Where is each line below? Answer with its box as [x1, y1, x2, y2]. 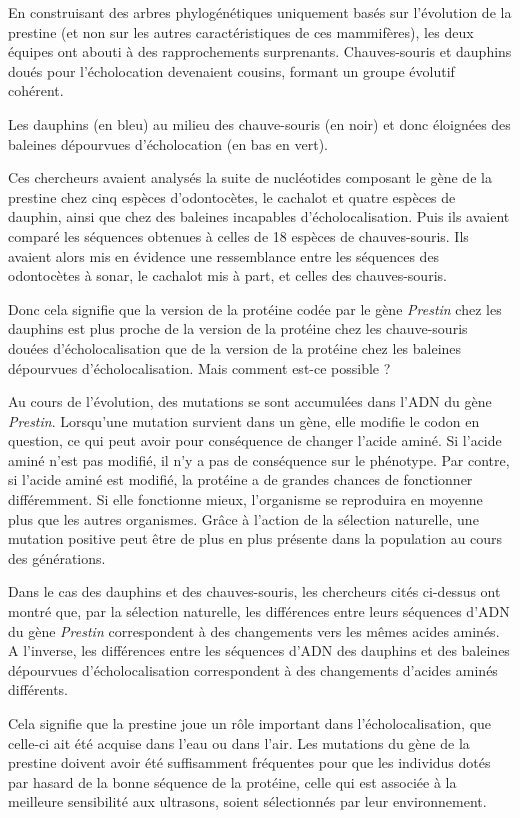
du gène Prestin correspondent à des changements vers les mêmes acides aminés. [8, 620, 500, 641]
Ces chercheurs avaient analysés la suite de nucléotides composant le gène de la [8, 167, 492, 188]
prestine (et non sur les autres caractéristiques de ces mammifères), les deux [8, 21, 474, 42]
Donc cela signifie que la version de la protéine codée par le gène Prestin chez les [8, 298, 502, 319]
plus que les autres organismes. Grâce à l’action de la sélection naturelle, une [8, 508, 479, 529]
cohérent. [8, 80, 64, 101]
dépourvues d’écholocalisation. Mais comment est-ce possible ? [8, 357, 391, 378]
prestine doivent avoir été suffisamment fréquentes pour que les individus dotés [8, 752, 491, 773]
